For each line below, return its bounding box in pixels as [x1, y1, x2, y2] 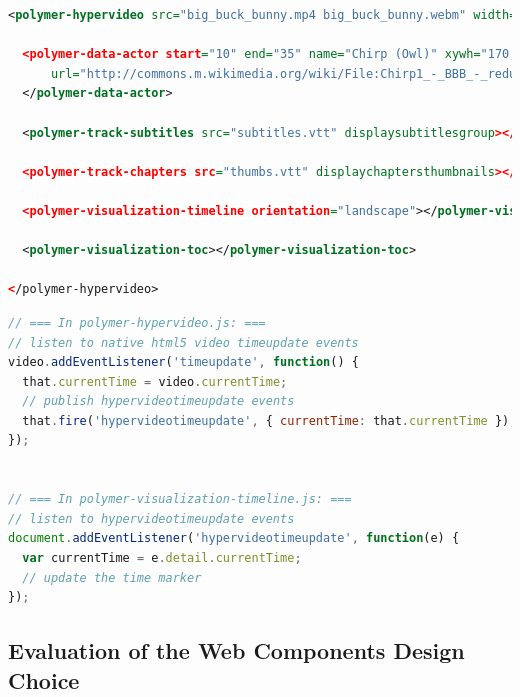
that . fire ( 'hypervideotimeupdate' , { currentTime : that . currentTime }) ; [22, 413, 517, 428]
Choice [8, 664, 80, 695]
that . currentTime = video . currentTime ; [22, 374, 288, 389]
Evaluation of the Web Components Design [8, 635, 465, 666]
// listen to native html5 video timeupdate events [8, 335, 359, 350]
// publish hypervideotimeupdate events [22, 394, 295, 409]
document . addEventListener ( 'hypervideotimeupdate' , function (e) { [8, 531, 460, 546]
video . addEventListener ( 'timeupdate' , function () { [8, 355, 359, 370]
